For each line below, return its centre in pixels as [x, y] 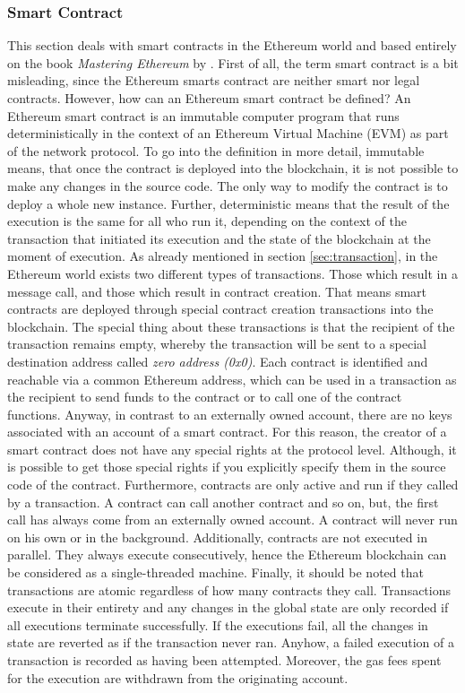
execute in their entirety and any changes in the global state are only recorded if [228, 607]
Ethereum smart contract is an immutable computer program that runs [203, 115]
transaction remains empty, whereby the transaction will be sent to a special [217, 344]
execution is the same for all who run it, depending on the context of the [207, 221]
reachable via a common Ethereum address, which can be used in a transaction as [232, 379]
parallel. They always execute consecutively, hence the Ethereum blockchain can [227, 554]
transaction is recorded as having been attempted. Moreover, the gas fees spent [224, 660]
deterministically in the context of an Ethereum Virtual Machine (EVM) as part [228, 133]
